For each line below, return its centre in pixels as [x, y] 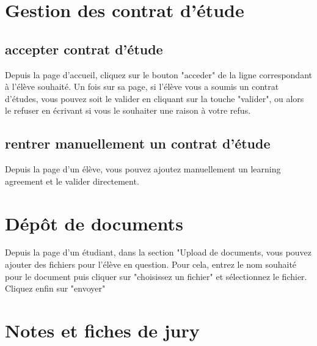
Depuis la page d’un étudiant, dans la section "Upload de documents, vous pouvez [158, 252]
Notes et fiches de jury [102, 330]
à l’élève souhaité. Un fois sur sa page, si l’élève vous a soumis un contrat [142, 86]
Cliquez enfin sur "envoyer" [55, 288]
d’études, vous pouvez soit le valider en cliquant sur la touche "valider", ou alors [155, 98]
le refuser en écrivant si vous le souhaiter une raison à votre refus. [128, 110]
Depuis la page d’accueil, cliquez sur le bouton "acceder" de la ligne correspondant [158, 74]
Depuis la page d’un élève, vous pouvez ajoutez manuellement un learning [143, 169]
